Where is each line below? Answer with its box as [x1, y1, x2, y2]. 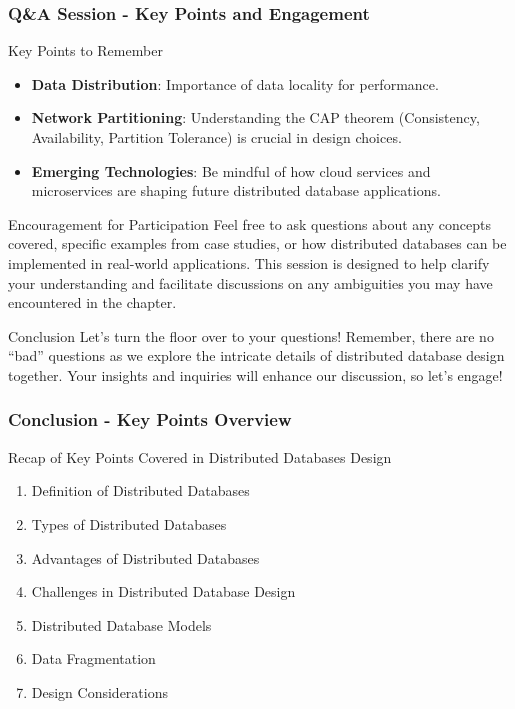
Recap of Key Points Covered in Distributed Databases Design [8, 446, 392, 467]
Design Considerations [31, 681, 168, 702]
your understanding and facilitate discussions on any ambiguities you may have [8, 272, 493, 293]
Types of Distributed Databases [31, 513, 227, 534]
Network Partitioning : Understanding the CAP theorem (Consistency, [31, 107, 480, 128]
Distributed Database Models [31, 614, 212, 635]
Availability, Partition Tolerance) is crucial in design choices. [31, 127, 402, 147]
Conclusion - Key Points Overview [8, 407, 292, 432]
